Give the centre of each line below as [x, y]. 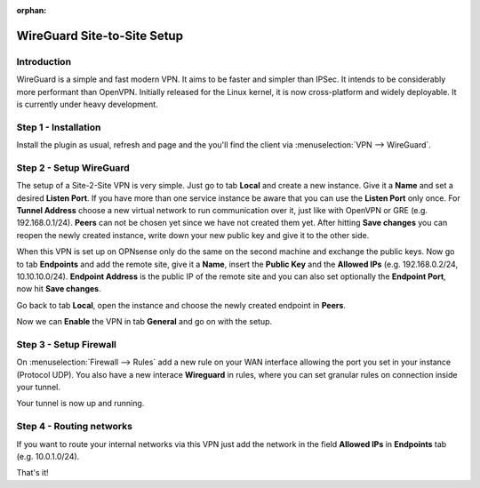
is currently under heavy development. [88, 104]
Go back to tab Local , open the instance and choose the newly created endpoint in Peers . [181, 305]
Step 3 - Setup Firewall [67, 344]
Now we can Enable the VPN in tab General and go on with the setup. [144, 322]
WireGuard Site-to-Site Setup [100, 36]
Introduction [44, 61]
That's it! [32, 473]
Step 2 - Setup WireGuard [73, 167]
